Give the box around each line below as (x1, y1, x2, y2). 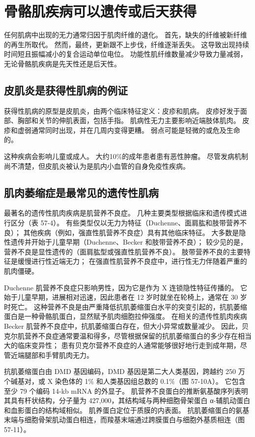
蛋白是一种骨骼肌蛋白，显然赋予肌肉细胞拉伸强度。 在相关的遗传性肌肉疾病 (4, 311, 247, 321)
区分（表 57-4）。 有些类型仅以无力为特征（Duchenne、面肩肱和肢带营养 (10, 218, 240, 228)
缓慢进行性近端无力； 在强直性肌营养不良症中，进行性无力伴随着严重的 (17, 256, 247, 266)
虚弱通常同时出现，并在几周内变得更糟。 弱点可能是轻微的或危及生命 (17, 125, 240, 135)
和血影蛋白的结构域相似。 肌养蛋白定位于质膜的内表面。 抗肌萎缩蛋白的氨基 (4, 405, 250, 415)
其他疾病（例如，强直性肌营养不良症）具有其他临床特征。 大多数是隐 (23, 227, 246, 237)
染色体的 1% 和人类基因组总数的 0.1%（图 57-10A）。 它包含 (55, 375, 246, 386)
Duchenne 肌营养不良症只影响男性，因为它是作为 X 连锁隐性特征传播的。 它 (4, 282, 248, 292)
